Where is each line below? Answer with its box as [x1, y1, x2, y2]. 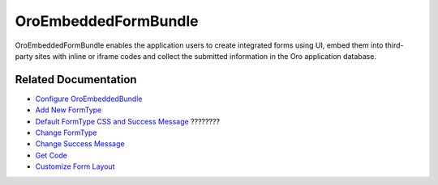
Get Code [35, 150, 68, 160]
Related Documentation [15, 73, 137, 86]
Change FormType [35, 128, 97, 137]
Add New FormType [35, 105, 102, 115]
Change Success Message [35, 139, 125, 149]
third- [384, 40, 405, 50]
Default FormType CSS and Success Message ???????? [35, 116, 221, 126]
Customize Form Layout [35, 162, 115, 171]
